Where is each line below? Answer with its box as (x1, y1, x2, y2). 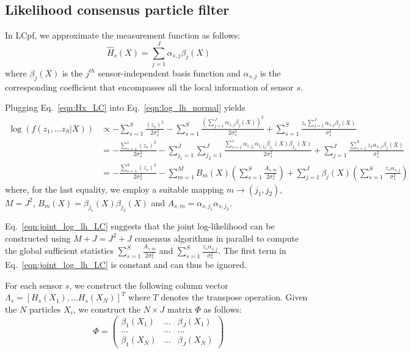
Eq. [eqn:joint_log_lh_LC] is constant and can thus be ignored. (5, 258, 247, 271)
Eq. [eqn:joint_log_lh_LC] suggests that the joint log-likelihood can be (5, 220, 275, 232)
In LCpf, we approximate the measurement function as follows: (5, 29, 241, 42)
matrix (167, 302, 192, 315)
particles (29, 302, 61, 315)
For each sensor (5, 278, 63, 291)
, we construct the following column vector (69, 278, 228, 291)
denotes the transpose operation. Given (161, 291, 308, 303)
